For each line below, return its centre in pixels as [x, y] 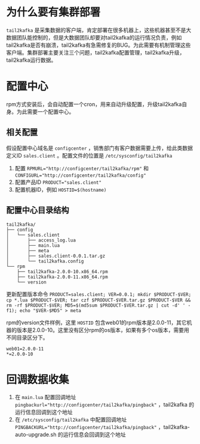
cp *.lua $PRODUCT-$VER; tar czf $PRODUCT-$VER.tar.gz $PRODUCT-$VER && [99, 300]
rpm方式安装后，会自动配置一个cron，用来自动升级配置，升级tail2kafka [94, 104]
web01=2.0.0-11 [25, 349]
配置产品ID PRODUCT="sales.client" [58, 182]
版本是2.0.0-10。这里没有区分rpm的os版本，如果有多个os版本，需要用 [103, 330]
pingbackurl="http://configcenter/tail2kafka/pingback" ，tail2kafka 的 [104, 404]
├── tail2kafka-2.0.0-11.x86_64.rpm [63, 277]
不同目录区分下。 [27, 337]
